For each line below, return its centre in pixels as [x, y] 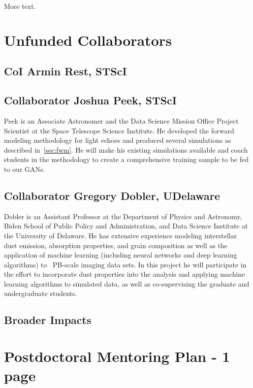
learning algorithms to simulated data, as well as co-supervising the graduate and [127, 283]
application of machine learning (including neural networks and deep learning [121, 255]
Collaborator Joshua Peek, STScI [90, 100]
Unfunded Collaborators [88, 40]
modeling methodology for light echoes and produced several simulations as [118, 140]
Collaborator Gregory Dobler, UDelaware [112, 195]
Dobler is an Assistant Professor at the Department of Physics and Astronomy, [123, 216]
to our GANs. [25, 169]
